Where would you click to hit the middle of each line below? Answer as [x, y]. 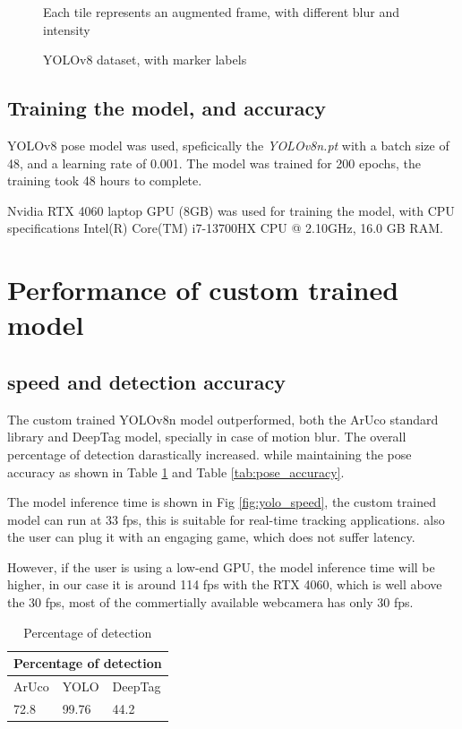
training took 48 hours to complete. [105, 180]
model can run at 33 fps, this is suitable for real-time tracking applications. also [226, 519]
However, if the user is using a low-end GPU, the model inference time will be [221, 566]
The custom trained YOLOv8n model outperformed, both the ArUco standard [223, 419]
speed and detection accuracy [146, 381]
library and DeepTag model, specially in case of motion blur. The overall [207, 437]
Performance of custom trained [203, 290]
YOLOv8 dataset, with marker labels [145, 60]
